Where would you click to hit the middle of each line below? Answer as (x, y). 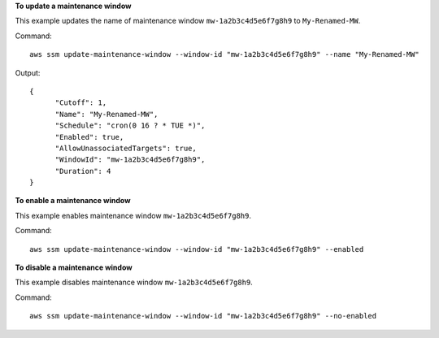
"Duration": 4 (83, 171)
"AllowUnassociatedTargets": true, (126, 148)
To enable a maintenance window (73, 201)
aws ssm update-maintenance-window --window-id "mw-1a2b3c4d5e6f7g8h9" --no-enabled (203, 316)
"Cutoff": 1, (81, 103)
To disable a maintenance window (74, 267)
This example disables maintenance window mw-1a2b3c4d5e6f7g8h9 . (134, 282)
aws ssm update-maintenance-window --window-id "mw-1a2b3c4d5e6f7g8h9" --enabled (197, 249)
